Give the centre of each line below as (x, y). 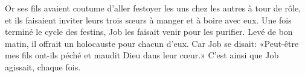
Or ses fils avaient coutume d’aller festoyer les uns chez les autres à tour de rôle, (153, 8)
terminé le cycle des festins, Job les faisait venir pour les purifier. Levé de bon (149, 32)
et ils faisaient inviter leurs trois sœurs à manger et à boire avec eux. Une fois (148, 20)
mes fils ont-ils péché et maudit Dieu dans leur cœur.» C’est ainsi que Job (142, 55)
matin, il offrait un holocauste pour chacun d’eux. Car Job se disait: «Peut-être (152, 43)
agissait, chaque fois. (43, 66)
